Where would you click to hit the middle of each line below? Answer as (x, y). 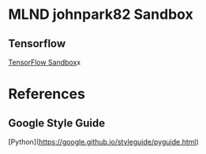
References (47, 94)
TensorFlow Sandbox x (45, 62)
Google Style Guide (57, 123)
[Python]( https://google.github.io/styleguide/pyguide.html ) (103, 142)
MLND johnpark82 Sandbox (101, 15)
